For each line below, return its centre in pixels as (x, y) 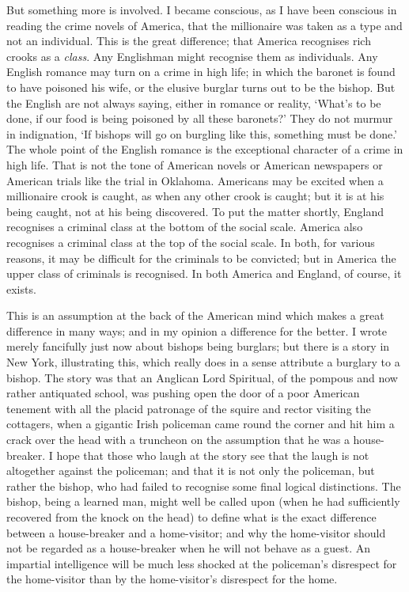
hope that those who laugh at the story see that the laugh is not (213, 455)
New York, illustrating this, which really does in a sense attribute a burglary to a (203, 362)
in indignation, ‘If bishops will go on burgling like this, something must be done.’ (202, 133)
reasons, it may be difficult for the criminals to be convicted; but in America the (201, 258)
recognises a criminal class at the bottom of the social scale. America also (185, 227)
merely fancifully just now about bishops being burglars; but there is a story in (198, 346)
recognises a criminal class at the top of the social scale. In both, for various (191, 242)
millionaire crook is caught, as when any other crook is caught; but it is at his (195, 196)
